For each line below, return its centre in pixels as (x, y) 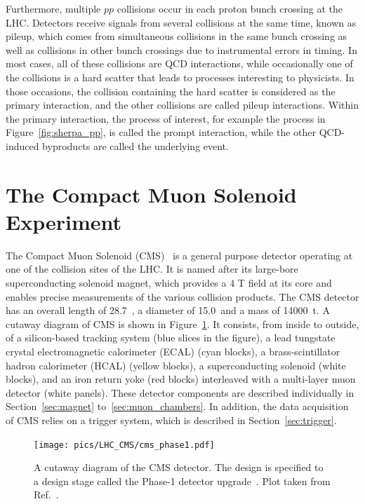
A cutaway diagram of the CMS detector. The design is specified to (179, 467)
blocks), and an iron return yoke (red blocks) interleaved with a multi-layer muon (181, 379)
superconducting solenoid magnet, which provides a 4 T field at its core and (169, 283)
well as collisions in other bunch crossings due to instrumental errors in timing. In (181, 49)
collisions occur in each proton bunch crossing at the (230, 8)
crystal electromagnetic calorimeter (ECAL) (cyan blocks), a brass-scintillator (173, 351)
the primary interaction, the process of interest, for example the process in (166, 118)
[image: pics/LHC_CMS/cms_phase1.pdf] (124, 445)
